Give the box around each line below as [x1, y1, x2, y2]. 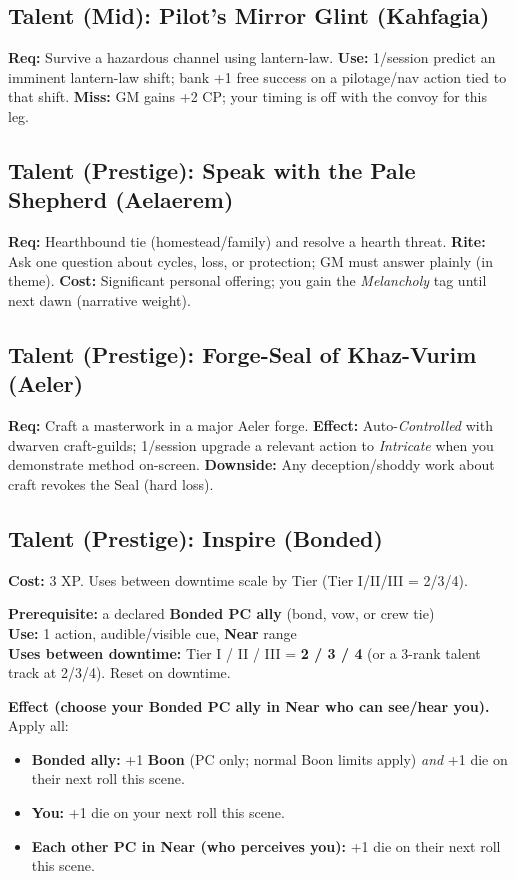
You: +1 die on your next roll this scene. [31, 802, 285, 823]
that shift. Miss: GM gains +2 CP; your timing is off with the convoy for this [8, 86, 488, 107]
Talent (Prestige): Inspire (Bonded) [8, 522, 383, 553]
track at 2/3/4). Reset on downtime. [8, 662, 231, 683]
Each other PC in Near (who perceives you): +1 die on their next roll [31, 835, 501, 856]
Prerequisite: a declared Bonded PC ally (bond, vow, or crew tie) [8, 603, 435, 624]
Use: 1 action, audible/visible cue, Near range [8, 622, 297, 643]
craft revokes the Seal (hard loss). [8, 473, 214, 494]
